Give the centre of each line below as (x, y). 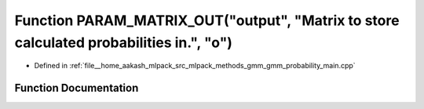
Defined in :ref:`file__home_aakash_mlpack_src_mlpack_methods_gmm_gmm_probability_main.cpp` (195, 66)
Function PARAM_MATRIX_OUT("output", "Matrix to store (207, 20)
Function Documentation (77, 88)
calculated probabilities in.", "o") (124, 42)
